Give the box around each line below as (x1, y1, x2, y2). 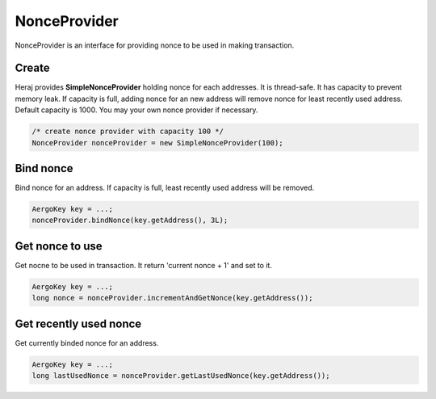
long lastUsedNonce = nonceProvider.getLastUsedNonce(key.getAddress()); (31, 372, 330, 380)
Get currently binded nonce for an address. (15, 338, 159, 347)
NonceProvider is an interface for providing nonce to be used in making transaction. (15, 40, 295, 50)
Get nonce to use (15, 239, 103, 253)
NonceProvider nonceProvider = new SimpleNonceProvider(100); (31, 138, 283, 147)
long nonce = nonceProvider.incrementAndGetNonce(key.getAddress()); (31, 293, 313, 303)
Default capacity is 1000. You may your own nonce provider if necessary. (15, 105, 258, 115)
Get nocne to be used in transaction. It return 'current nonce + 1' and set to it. (15, 260, 272, 270)
